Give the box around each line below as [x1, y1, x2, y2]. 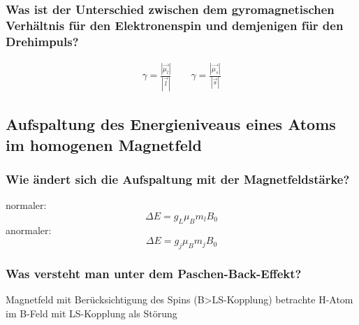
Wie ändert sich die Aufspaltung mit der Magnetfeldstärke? [6, 170, 350, 187]
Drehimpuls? [6, 32, 79, 50]
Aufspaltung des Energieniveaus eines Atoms [6, 113, 336, 135]
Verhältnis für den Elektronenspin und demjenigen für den [6, 16, 344, 34]
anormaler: [6, 222, 52, 237]
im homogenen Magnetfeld [6, 133, 202, 155]
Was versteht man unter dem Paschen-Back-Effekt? [6, 264, 302, 282]
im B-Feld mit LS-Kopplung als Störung [6, 305, 177, 320]
